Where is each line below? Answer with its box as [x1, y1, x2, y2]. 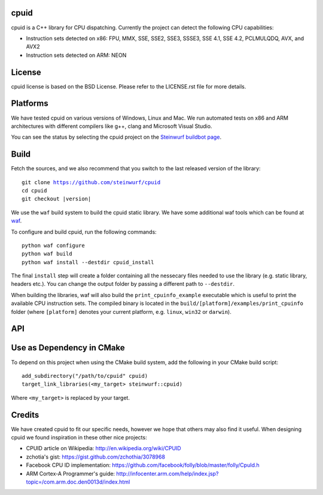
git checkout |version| [22, 195, 92, 203]
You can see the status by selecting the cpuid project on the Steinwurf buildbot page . [11, 133, 221, 140]
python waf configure [22, 242, 85, 249]
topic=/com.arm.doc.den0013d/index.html [26, 478, 130, 485]
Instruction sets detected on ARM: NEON [26, 51, 127, 59]
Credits [11, 410, 39, 420]
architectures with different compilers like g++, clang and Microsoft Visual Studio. [11, 123, 212, 130]
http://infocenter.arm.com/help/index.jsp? [116, 470, 219, 477]
